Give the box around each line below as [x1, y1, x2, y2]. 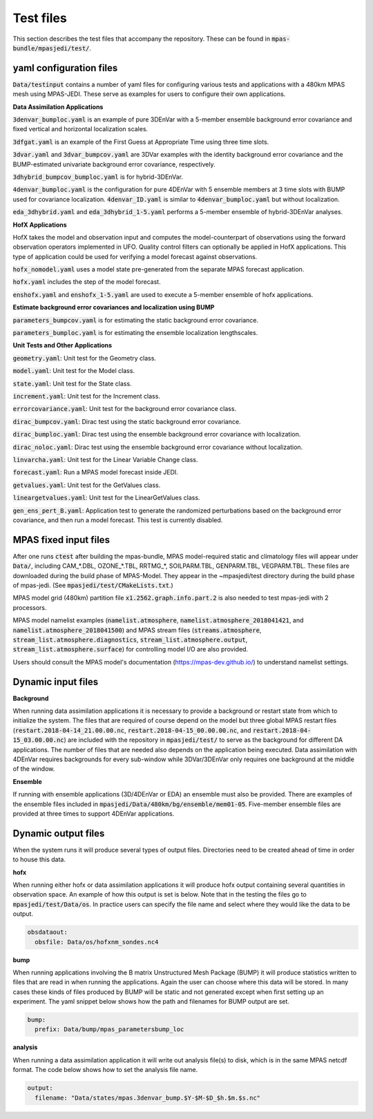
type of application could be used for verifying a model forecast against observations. [12, 252, 258, 260]
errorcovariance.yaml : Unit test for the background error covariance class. [12, 405, 237, 413]
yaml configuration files [12, 62, 118, 74]
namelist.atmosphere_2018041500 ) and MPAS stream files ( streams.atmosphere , [12, 626, 262, 634]
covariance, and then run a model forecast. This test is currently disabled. [12, 515, 223, 524]
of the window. [12, 765, 55, 773]
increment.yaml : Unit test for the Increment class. [12, 392, 160, 400]
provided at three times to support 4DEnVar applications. [12, 809, 175, 818]
